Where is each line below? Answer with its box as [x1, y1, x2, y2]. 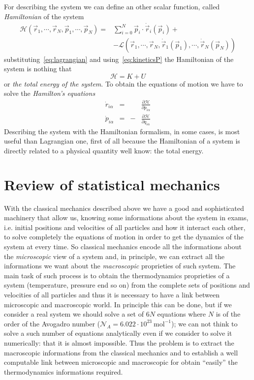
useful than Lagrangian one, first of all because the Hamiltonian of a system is [4, 136, 240, 146]
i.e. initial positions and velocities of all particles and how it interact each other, [4, 222, 246, 232]
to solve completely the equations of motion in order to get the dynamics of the [4, 232, 244, 242]
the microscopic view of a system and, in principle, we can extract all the [4, 251, 225, 261]
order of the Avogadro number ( [4, 318, 100, 328]
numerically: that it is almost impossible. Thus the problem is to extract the [4, 337, 234, 348]
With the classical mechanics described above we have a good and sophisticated [4, 203, 244, 213]
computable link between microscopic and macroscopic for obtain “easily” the [4, 357, 238, 367]
